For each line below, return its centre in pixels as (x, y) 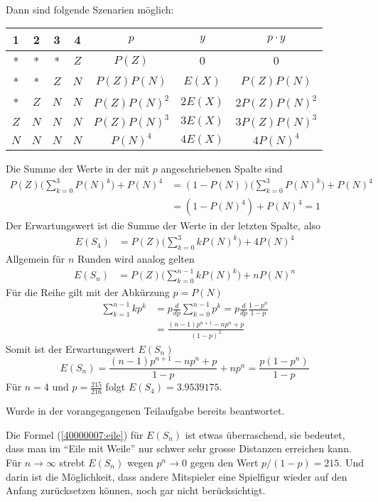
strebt (72, 463)
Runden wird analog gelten (136, 258)
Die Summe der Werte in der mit (78, 169)
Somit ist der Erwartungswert (70, 348)
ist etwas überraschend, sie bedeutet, (265, 434)
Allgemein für (36, 258)
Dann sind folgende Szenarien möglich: (90, 9)
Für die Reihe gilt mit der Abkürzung (88, 291)
